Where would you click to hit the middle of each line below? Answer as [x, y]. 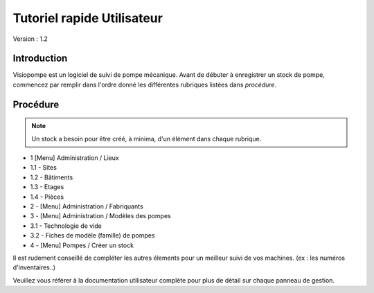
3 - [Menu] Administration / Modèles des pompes [100, 216]
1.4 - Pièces [47, 197]
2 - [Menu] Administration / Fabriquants [87, 206]
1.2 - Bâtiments [52, 177]
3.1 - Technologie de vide [66, 226]
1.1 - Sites [43, 168]
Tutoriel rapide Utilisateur [88, 18]
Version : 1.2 [30, 39]
